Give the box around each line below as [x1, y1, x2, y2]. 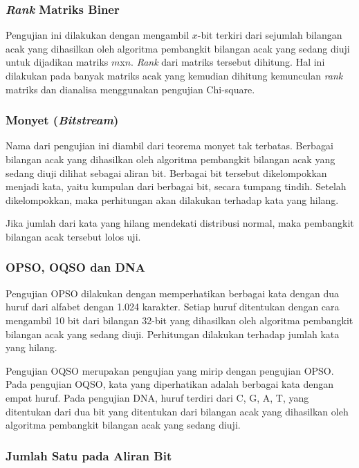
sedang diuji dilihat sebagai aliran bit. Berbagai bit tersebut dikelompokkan [6, 165, 327, 180]
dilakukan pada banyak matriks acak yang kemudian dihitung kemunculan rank [6, 68, 343, 82]
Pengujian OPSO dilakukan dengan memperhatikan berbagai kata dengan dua [6, 286, 340, 300]
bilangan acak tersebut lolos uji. [6, 229, 141, 243]
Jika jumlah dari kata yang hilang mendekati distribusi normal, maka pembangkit [6, 216, 354, 230]
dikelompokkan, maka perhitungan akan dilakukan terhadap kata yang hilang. [6, 192, 339, 207]
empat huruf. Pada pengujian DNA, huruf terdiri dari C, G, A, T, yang [6, 390, 309, 404]
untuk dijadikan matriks [6, 55, 109, 69]
